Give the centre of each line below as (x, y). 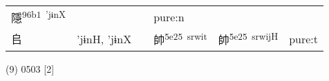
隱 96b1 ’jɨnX (38, 17)
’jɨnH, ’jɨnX (104, 38)
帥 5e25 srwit (180, 39)
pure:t (304, 38)
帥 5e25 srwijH (248, 39)
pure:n (169, 16)
